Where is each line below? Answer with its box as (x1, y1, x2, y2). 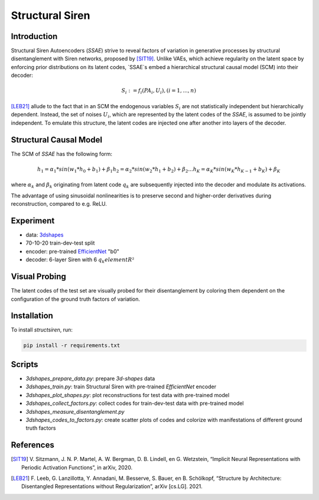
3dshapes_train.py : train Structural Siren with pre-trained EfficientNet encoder (25, 383, 217, 390)
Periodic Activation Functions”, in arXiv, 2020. (21, 464, 133, 471)
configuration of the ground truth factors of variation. (11, 296, 141, 303)
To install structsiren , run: (11, 326, 73, 333)
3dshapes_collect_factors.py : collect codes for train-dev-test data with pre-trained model (25, 400, 245, 407)
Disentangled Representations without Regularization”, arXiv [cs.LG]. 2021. (21, 483, 203, 490)
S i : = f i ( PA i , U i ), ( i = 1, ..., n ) (121, 87, 197, 96)
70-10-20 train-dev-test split (25, 239, 95, 246)
